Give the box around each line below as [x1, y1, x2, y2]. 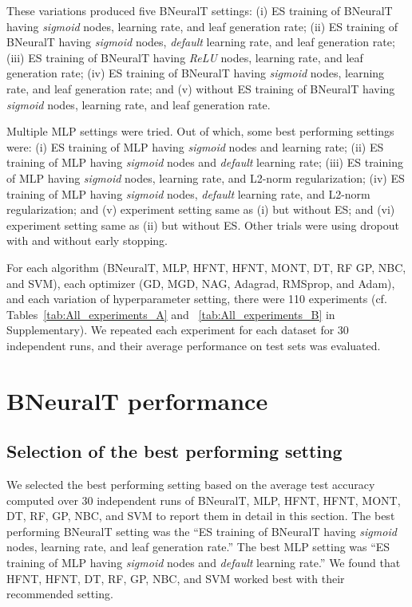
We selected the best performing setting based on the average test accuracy [6, 476, 375, 493]
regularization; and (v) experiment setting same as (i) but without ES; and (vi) [6, 201, 395, 218]
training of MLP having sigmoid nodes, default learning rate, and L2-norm [6, 185, 370, 202]
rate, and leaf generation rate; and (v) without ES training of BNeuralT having [6, 80, 395, 97]
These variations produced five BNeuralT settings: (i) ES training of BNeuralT [6, 2, 393, 18]
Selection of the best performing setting [6, 439, 343, 463]
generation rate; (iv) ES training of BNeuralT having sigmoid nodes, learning [6, 65, 385, 81]
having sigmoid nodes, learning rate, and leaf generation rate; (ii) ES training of [6, 18, 398, 34]
